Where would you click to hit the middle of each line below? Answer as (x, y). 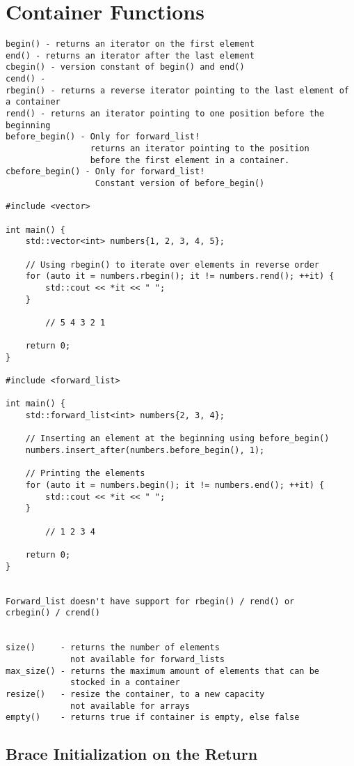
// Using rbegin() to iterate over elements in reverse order (172, 265)
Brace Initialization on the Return (132, 754)
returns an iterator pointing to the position (200, 149)
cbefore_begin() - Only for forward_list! (105, 172)
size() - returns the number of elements (113, 648)
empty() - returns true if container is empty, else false (153, 718)
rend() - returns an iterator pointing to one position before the (165, 114)
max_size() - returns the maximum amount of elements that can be (163, 671)
